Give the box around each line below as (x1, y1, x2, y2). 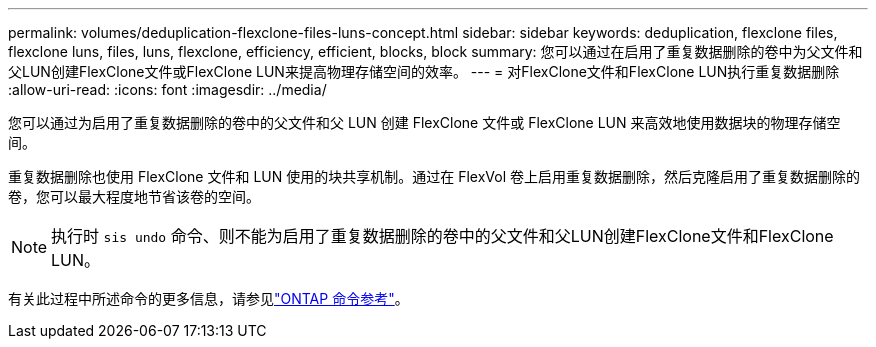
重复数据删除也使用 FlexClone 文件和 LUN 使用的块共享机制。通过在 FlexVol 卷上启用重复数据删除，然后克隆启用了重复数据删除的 (8, 168, 860, 185)
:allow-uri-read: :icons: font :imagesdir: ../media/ (8, 81, 327, 98)
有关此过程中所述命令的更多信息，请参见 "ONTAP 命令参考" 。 (8, 290, 409, 307)
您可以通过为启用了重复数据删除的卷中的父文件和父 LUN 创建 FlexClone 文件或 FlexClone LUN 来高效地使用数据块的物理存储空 (8, 114, 841, 131)
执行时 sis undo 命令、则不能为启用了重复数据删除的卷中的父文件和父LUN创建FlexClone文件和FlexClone (51, 226, 834, 246)
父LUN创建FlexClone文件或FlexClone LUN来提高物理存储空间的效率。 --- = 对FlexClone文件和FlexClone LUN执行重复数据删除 (8, 63, 840, 80)
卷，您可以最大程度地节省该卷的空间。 (8, 188, 260, 205)
